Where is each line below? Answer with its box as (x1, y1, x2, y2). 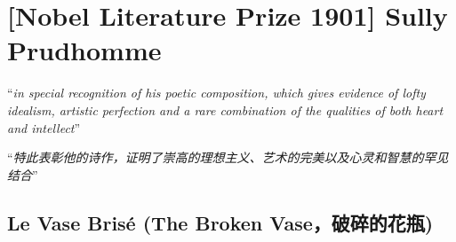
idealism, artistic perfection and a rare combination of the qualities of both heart (7, 100, 444, 119)
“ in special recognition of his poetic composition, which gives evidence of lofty (7, 83, 426, 102)
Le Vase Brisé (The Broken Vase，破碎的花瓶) (7, 208, 434, 236)
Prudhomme (7, 32, 162, 68)
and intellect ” (7, 118, 81, 137)
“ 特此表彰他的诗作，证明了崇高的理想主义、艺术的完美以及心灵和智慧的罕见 (7, 148, 449, 167)
